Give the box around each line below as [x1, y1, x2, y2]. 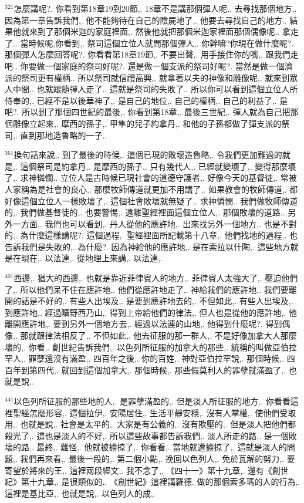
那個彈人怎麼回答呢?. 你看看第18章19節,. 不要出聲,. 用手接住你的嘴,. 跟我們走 [5, 48, 299, 60]
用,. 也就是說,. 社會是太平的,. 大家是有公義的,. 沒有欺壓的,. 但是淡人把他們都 [5, 418, 296, 430]
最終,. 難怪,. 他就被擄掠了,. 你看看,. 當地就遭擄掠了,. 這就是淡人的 [36, 441, 287, 453]
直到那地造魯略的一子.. [20, 129, 107, 141]
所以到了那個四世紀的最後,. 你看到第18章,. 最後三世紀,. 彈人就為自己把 [22, 106, 291, 118]
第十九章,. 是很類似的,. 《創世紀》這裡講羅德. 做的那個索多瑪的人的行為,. [21, 475, 300, 488]
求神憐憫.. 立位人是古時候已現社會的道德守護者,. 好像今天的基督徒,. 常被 [20, 171, 297, 184]
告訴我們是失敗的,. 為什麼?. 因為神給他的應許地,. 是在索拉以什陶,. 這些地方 [5, 240, 291, 252]
